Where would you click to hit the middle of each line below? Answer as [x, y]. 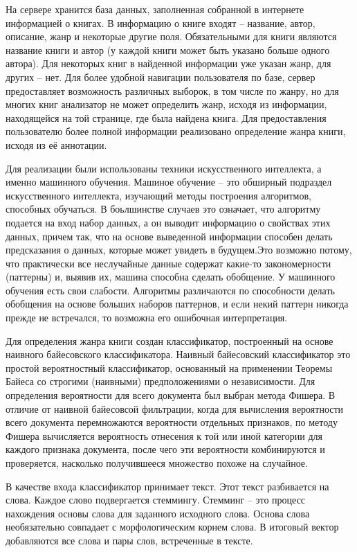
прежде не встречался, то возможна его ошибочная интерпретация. [147, 318]
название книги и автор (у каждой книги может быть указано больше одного [168, 50]
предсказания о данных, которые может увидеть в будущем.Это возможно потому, [179, 250]
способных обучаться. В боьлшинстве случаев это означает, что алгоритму [163, 209]
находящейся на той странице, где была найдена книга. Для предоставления [166, 117]
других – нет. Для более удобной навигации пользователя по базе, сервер [161, 77]
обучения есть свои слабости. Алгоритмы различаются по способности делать [170, 290]
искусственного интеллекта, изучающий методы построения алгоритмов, [158, 195]
